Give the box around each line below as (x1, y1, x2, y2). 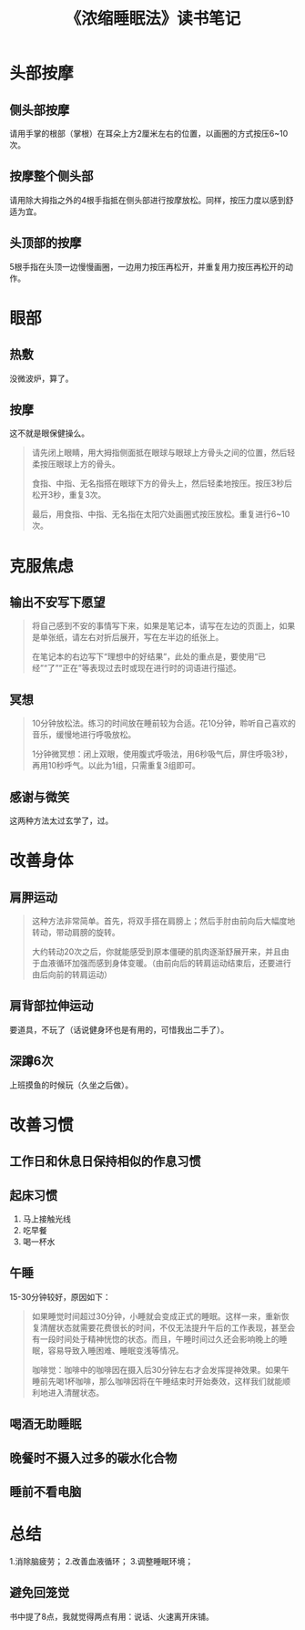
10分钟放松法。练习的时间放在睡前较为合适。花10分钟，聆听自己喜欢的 (31, 717, 296, 729)
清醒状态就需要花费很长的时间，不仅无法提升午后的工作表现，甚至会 (39, 1322, 296, 1333)
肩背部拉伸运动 (9, 998, 94, 1014)
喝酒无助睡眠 (9, 1417, 82, 1432)
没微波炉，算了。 (9, 373, 74, 384)
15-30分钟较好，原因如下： (9, 1291, 111, 1302)
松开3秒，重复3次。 (31, 490, 107, 500)
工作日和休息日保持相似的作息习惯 (9, 1154, 201, 1170)
